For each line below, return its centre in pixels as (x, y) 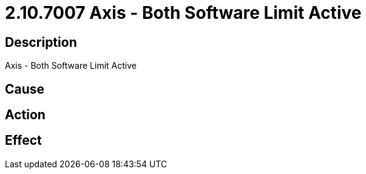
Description (41, 42)
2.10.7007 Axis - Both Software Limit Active (183, 13)
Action (25, 115)
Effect (23, 141)
